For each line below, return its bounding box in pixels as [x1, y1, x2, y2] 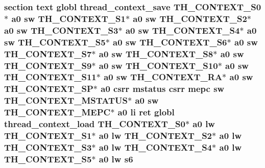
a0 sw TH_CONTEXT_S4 [125, 23, 240, 36]
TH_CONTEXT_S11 [4, 70, 97, 83]
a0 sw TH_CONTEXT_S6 [113, 35, 227, 48]
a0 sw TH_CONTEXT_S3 [4, 23, 118, 36]
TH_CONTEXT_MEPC [4, 106, 111, 118]
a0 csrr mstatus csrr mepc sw [101, 82, 225, 95]
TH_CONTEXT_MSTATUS [4, 94, 128, 107]
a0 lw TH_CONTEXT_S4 [99, 140, 212, 153]
